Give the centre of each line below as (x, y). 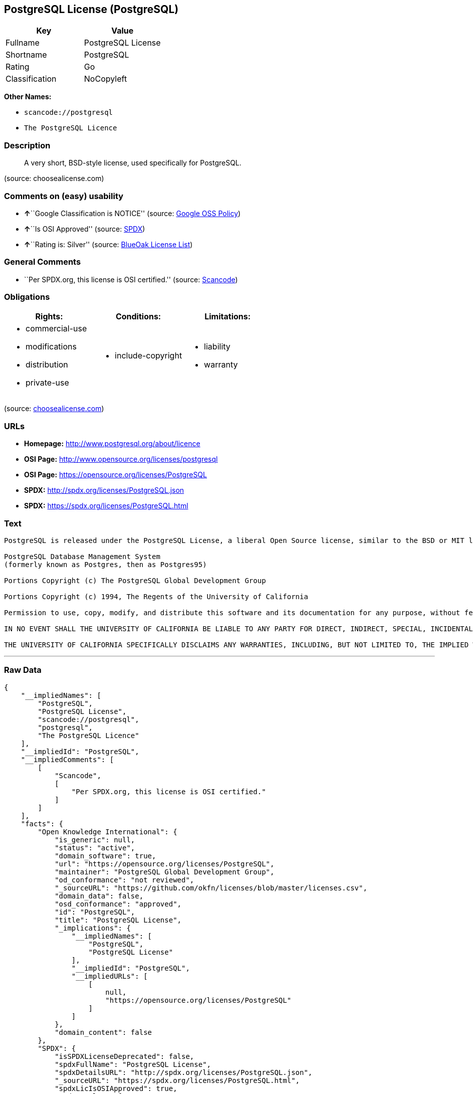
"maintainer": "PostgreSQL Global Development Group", (165, 872)
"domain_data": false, (99, 896)
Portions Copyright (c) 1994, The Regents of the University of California (156, 596)
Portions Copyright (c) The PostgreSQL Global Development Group (135, 580)
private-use (47, 383)
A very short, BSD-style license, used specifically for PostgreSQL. (133, 163)
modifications (51, 347)
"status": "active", (95, 848)
